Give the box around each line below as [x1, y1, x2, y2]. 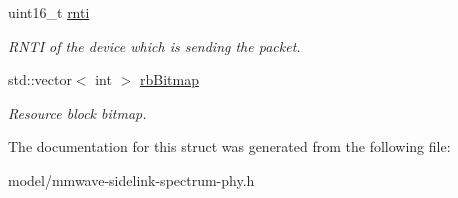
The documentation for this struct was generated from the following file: [8, 136, 451, 157]
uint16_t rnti [8, 2, 90, 22]
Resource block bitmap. [8, 102, 147, 123]
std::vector [8, 69, 72, 90]
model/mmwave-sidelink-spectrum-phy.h [8, 169, 255, 190]
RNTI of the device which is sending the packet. [8, 35, 301, 56]
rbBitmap [139, 69, 199, 90]
